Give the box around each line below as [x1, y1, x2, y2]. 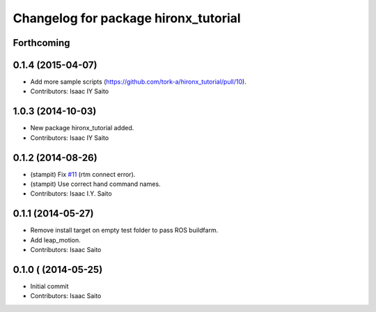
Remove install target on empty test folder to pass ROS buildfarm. [30, 226, 219, 235]
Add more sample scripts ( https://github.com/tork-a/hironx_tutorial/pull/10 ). [30, 77, 246, 86]
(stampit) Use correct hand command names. [30, 180, 161, 188]
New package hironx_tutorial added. [30, 124, 134, 132]
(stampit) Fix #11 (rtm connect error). [30, 170, 136, 178]
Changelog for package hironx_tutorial [13, 10, 241, 26]
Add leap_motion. [30, 235, 81, 244]
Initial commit [30, 282, 69, 290]
